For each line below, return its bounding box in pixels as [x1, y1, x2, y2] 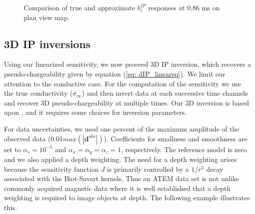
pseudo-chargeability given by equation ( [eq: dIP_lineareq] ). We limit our [4, 68, 226, 79]
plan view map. [24, 12, 70, 22]
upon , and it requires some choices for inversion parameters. [4, 107, 187, 117]
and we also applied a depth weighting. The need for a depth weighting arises [4, 154, 237, 164]
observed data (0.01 [4, 133, 63, 143]
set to [4, 144, 21, 154]
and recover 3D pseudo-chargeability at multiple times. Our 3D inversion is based [4, 97, 249, 107]
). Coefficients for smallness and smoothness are [104, 133, 248, 143]
